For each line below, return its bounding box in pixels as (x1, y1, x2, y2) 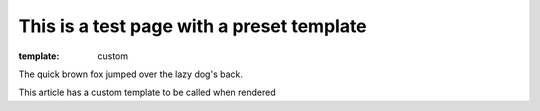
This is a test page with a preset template (18, 15, 367, 37)
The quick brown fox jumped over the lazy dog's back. (18, 68, 244, 80)
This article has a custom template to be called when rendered (18, 86, 277, 99)
